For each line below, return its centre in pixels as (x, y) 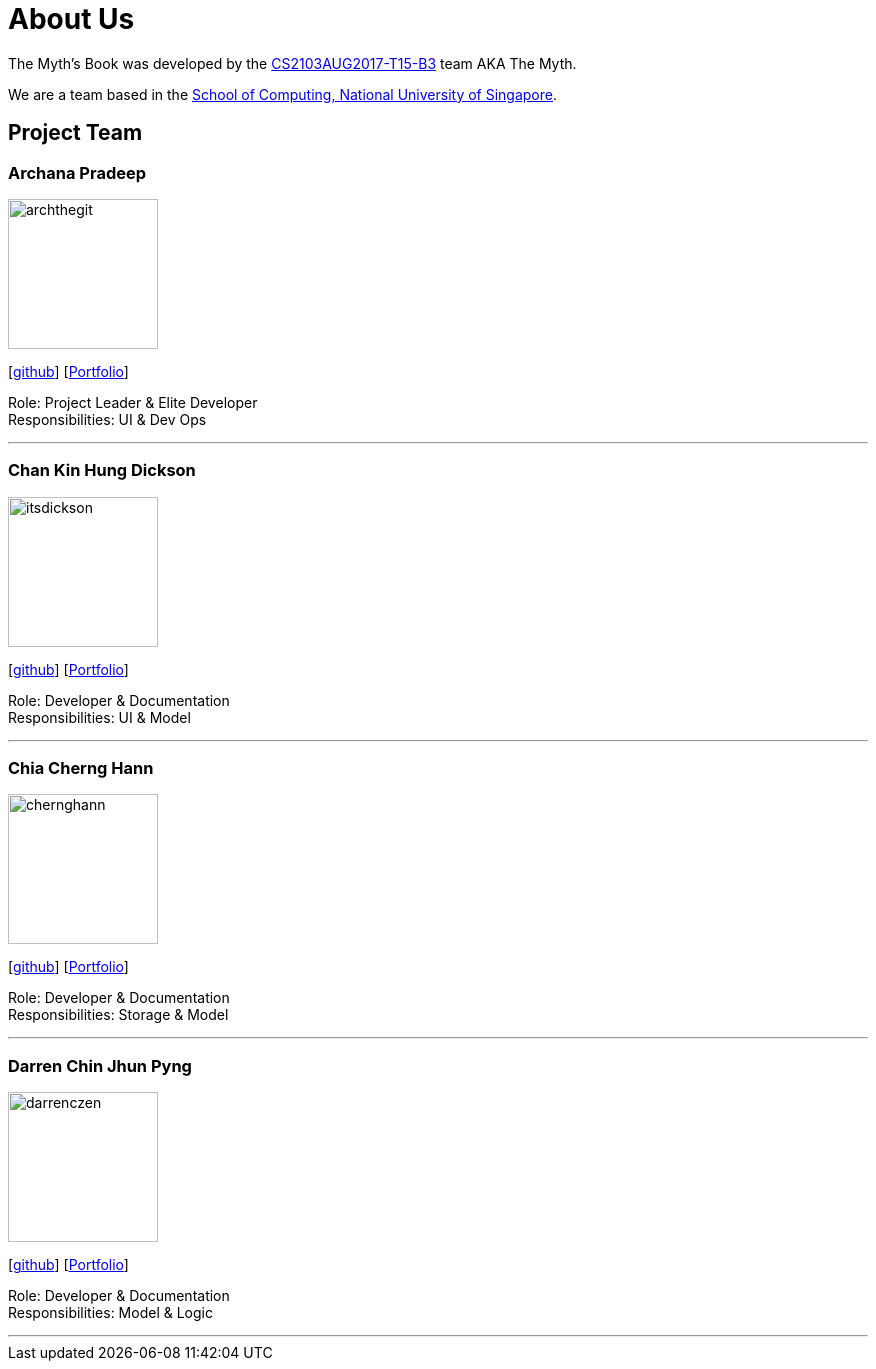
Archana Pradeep (77, 172)
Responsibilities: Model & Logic (110, 1313)
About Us (71, 19)
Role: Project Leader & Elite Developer (133, 402)
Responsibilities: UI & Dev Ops (107, 419)
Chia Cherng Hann (81, 768)
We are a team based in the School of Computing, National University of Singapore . (283, 94)
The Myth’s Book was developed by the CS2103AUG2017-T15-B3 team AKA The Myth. (292, 63)
